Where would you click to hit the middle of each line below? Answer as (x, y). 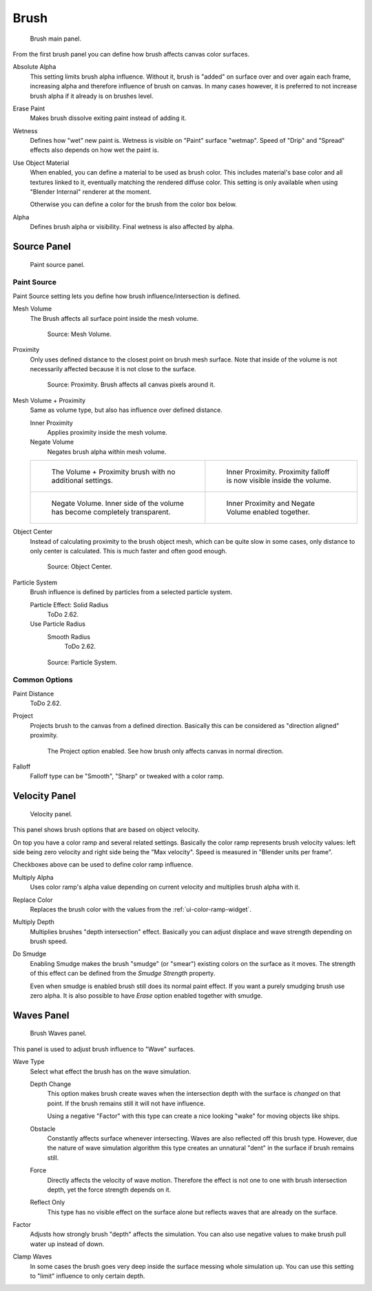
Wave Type (29, 1062)
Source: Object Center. (80, 566)
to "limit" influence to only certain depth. (87, 1276)
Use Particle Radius (58, 624)
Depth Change (51, 1084)
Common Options (43, 680)
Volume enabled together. (268, 512)
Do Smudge (30, 954)
